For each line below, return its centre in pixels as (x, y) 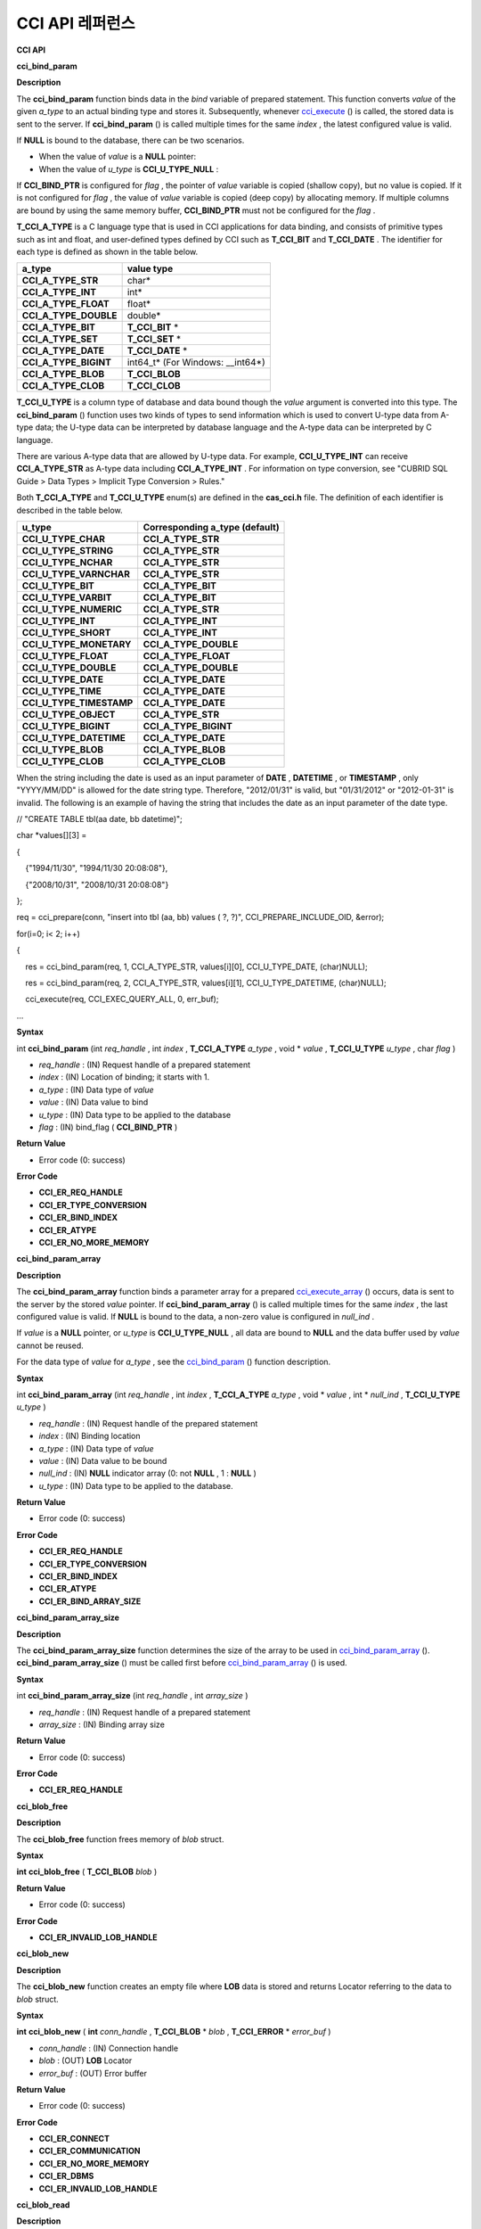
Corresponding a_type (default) (211, 527)
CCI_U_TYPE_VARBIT (67, 597)
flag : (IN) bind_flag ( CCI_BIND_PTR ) (108, 1127)
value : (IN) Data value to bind (94, 1102)
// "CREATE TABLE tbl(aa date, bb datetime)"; (99, 819)
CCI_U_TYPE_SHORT (66, 632)
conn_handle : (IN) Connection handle (108, 2048)
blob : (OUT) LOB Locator (86, 2060)
